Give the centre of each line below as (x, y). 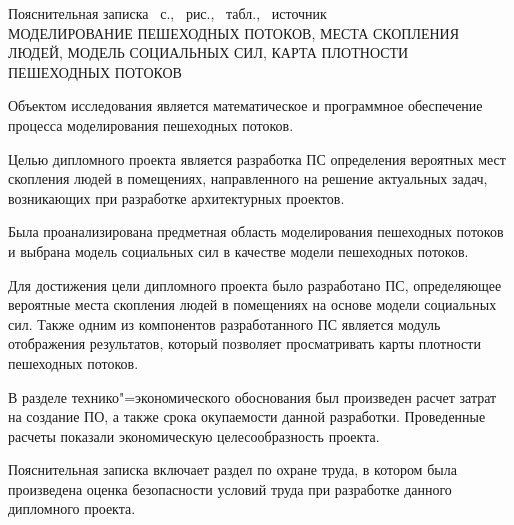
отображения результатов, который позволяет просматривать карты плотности (244, 343)
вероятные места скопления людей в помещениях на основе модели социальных (252, 304)
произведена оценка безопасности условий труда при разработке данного (230, 488)
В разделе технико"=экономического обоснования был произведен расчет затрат (252, 396)
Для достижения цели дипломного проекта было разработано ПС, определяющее (255, 284)
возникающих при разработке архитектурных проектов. (176, 197)
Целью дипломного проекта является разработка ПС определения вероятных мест (257, 158)
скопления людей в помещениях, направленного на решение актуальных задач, (248, 178)
